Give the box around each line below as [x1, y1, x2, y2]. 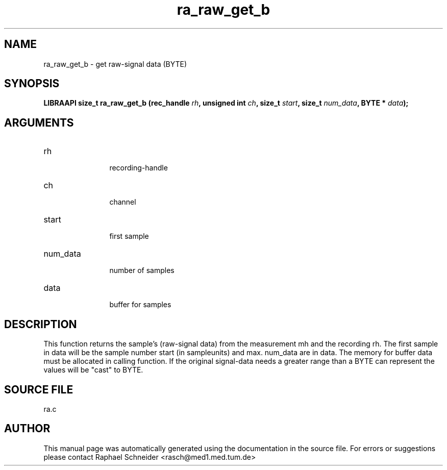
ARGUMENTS [4, 116, 74, 129]
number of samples [109, 266, 175, 275]
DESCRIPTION [4, 317, 77, 331]
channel [109, 197, 136, 207]
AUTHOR [4, 422, 51, 435]
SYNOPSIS [4, 77, 60, 90]
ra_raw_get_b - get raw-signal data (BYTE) [43, 59, 187, 68]
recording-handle [109, 163, 168, 172]
